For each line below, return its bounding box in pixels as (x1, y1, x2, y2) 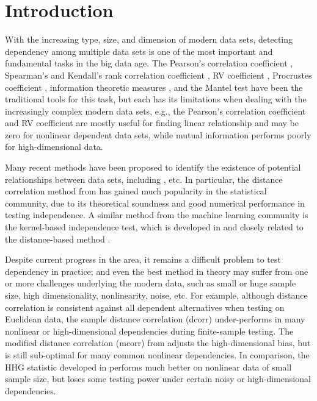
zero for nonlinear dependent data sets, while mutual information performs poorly (5, 128, 312, 141)
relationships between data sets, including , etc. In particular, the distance (5, 172, 283, 185)
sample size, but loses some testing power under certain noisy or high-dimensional (5, 372, 311, 385)
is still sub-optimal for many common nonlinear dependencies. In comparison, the (5, 348, 310, 361)
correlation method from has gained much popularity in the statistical (5, 185, 267, 197)
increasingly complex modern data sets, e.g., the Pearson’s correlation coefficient (5, 104, 306, 117)
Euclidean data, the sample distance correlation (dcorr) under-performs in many (5, 313, 305, 325)
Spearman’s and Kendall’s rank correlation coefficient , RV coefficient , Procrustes (5, 68, 312, 81)
